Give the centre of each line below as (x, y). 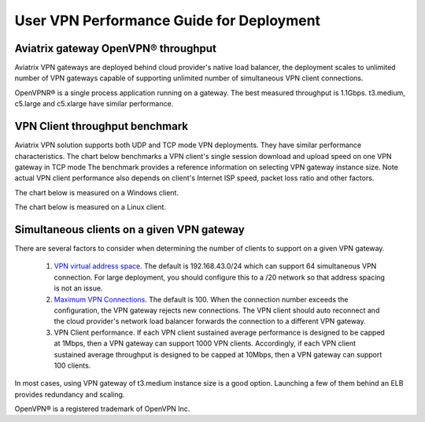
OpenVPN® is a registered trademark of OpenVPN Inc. (102, 409)
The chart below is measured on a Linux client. (91, 207)
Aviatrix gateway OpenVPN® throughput (115, 48)
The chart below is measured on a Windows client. (96, 192)
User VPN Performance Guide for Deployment (168, 20)
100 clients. (72, 365)
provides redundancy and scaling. (70, 394)
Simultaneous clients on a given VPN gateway (130, 230)
